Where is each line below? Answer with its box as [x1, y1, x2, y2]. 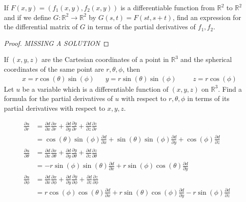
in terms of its [187, 93, 229, 103]
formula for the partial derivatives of [4, 93, 113, 103]
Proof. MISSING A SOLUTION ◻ [4, 38, 109, 48]
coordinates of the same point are [4, 63, 104, 74]
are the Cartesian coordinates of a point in [41, 54, 169, 64]
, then [123, 63, 140, 74]
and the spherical [180, 54, 232, 64]
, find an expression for [172, 12, 241, 22]
